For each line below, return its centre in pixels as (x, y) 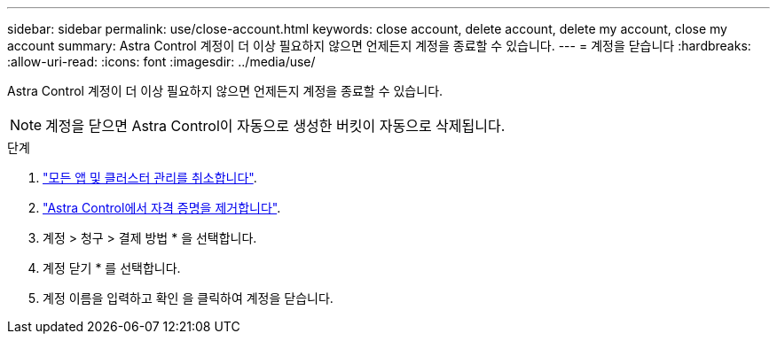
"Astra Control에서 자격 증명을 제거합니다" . (162, 208)
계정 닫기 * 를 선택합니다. (112, 268)
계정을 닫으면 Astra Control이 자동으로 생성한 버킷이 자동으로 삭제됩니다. (275, 126)
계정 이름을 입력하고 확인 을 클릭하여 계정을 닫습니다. (188, 298)
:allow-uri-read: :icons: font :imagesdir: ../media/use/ (161, 62)
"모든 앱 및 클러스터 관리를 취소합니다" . (150, 178)
